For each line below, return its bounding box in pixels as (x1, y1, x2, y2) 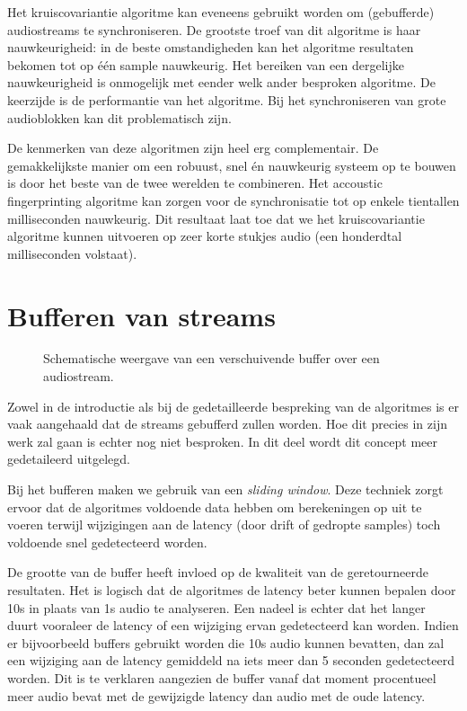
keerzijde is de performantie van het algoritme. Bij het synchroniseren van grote (7, 90, 446, 109)
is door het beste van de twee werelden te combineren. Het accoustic (7, 173, 383, 192)
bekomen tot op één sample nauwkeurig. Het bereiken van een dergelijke (7, 55, 404, 74)
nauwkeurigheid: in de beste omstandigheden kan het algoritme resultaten (7, 38, 414, 57)
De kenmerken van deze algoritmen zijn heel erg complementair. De (7, 138, 379, 157)
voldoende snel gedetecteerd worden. (7, 532, 207, 551)
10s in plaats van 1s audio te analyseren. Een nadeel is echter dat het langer (7, 598, 426, 617)
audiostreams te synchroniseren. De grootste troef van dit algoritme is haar (7, 20, 421, 39)
